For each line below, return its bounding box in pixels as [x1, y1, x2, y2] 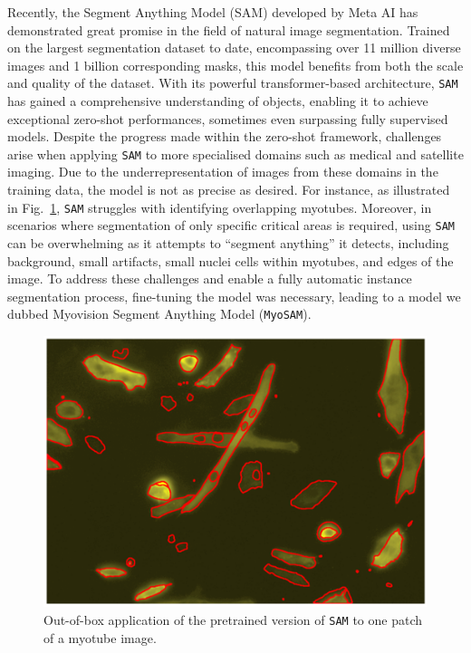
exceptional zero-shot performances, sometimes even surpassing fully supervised [7, 109, 448, 128]
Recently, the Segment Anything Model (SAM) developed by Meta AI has [7, 3, 418, 21]
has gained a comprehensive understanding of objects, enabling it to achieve [7, 91, 428, 110]
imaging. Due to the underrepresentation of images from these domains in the [7, 162, 438, 181]
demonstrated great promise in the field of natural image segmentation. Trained [7, 20, 450, 39]
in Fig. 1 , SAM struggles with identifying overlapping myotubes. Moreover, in [7, 197, 432, 216]
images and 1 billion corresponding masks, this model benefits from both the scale [7, 55, 464, 74]
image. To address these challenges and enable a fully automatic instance [7, 269, 412, 288]
